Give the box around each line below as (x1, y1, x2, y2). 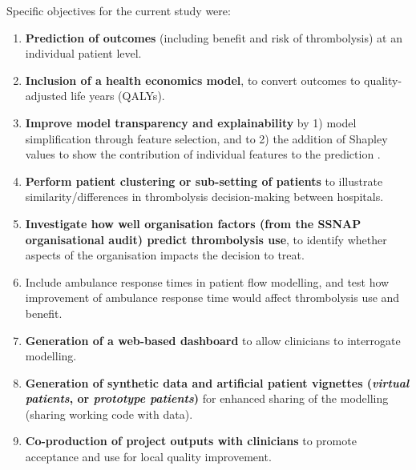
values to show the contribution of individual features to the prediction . (25, 146, 381, 163)
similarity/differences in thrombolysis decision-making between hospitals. (25, 188, 384, 205)
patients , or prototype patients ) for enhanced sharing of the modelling (25, 390, 389, 407)
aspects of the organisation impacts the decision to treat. (25, 247, 305, 263)
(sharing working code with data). (25, 405, 193, 422)
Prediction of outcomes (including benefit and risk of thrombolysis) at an (25, 29, 402, 46)
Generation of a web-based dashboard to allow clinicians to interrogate (25, 331, 401, 348)
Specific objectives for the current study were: (6, 2, 231, 18)
